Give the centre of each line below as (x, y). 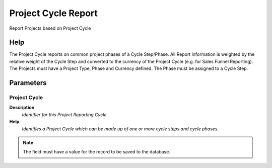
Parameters (28, 83)
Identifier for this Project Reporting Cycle (64, 114)
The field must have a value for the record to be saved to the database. (97, 152)
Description (22, 108)
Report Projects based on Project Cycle (50, 28)
